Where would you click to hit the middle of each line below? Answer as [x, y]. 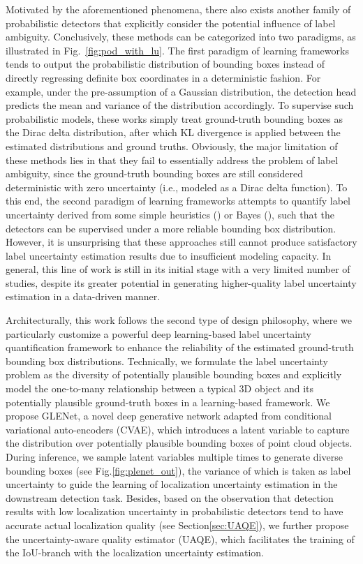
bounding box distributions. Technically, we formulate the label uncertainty [167, 361]
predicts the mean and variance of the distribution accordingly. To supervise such [180, 105]
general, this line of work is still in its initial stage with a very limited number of [178, 269]
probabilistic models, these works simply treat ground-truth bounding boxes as [174, 118]
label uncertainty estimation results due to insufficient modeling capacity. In [169, 255]
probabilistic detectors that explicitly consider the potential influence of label [171, 23]
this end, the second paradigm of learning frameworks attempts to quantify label [178, 201]
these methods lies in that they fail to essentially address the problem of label [172, 159]
